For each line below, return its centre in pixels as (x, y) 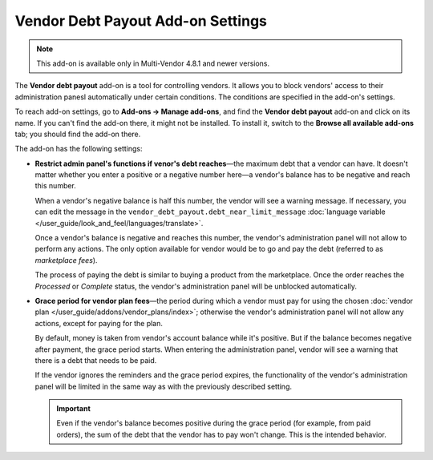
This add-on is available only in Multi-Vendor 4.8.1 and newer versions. (153, 63)
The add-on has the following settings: (79, 149)
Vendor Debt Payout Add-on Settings (141, 21)
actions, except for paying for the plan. (99, 323)
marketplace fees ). (66, 260)
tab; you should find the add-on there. (78, 134)
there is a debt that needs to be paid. (96, 360)
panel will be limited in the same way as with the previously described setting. (164, 386)
